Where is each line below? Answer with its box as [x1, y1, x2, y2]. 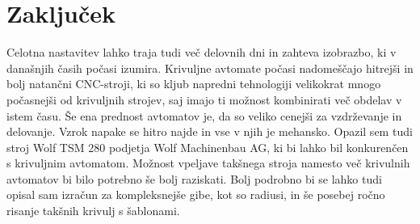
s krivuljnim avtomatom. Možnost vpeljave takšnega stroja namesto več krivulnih [6, 154, 410, 171]
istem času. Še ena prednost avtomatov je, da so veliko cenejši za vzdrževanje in [6, 107, 402, 124]
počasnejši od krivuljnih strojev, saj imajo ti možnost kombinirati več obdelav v [6, 91, 402, 108]
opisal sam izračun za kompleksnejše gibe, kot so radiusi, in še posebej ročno [6, 186, 385, 203]
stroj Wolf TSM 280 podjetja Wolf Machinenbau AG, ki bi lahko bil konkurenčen [6, 138, 409, 155]
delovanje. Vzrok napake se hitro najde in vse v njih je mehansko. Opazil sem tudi [6, 123, 413, 140]
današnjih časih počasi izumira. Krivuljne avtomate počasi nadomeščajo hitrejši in [6, 59, 414, 76]
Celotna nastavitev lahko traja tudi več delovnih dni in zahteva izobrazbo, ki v [6, 44, 397, 61]
